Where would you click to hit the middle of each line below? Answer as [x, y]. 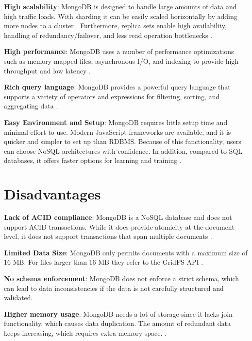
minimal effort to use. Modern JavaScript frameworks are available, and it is [118, 132]
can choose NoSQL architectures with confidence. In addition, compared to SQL [123, 151]
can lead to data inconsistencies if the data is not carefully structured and [114, 288]
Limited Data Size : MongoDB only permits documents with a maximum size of [126, 252]
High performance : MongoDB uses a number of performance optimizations [119, 51]
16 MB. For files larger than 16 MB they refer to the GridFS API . [104, 262]
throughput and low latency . [47, 70]
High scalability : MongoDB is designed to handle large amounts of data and [120, 6]
